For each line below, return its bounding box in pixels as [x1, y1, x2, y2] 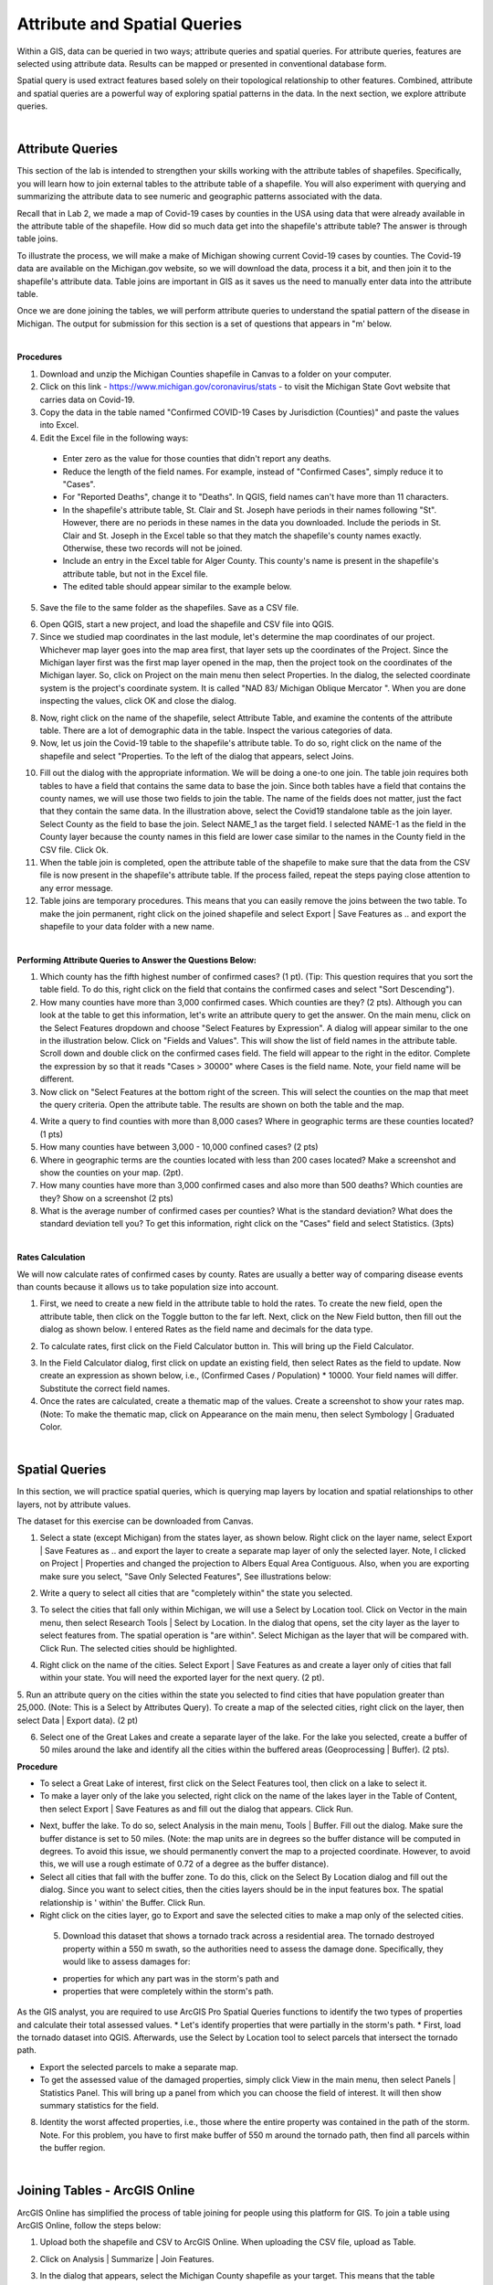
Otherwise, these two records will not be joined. [62, 542, 243, 553]
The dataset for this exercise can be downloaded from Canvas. [16, 1515, 255, 1526]
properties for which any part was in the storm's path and [62, 1972, 279, 1983]
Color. [39, 1421, 63, 1432]
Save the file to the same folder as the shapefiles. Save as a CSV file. [39, 601, 299, 612]
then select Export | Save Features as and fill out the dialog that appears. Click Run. [39, 1803, 353, 1814]
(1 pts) [39, 1129, 64, 1140]
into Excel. [39, 420, 79, 430]
